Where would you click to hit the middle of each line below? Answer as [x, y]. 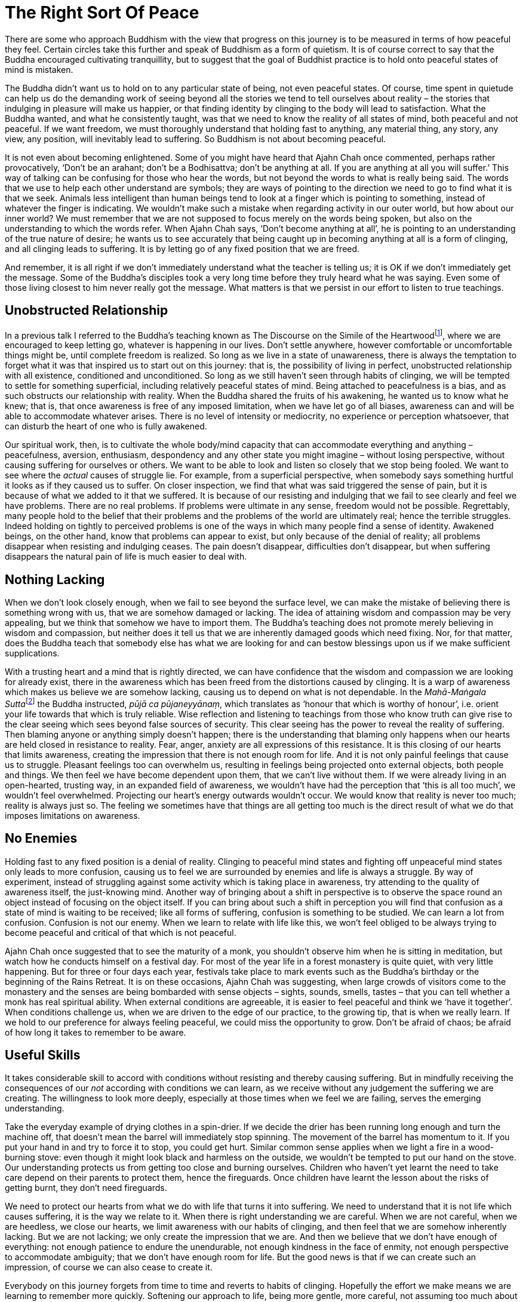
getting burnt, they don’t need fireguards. [86, 1188]
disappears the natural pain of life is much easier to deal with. [126, 557]
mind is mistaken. [39, 69]
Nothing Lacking [55, 579]
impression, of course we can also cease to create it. [109, 1267]
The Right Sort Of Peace [102, 13]
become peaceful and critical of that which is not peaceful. [121, 932]
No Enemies [41, 839]
